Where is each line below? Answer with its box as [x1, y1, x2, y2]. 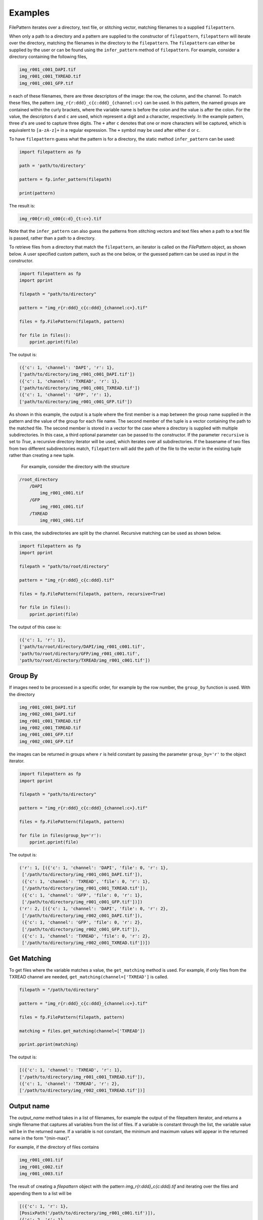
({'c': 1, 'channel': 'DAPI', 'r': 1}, [19, 365, 114, 370]
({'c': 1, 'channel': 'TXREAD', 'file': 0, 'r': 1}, [22, 878, 150, 884]
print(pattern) [19, 190, 56, 196]
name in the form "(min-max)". [9, 1135, 71, 1141]
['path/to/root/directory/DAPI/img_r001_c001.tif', [19, 644, 146, 650]
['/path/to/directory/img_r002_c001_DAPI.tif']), [22, 913, 143, 918]
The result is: [9, 203, 36, 208]
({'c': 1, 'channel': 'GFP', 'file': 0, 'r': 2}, [22, 920, 143, 925]
